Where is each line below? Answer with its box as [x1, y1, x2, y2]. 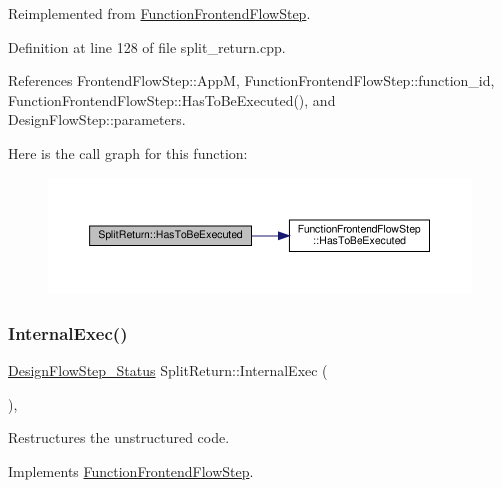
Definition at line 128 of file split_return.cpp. [8, 36, 286, 57]
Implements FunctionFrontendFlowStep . [8, 460, 254, 481]
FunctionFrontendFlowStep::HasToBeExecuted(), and [8, 89, 336, 110]
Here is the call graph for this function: [8, 142, 248, 163]
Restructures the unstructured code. [8, 427, 230, 448]
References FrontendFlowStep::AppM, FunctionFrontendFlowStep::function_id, [8, 70, 495, 91]
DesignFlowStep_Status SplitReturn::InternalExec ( [8, 360, 328, 381]
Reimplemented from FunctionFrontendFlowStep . [8, 3, 311, 23]
